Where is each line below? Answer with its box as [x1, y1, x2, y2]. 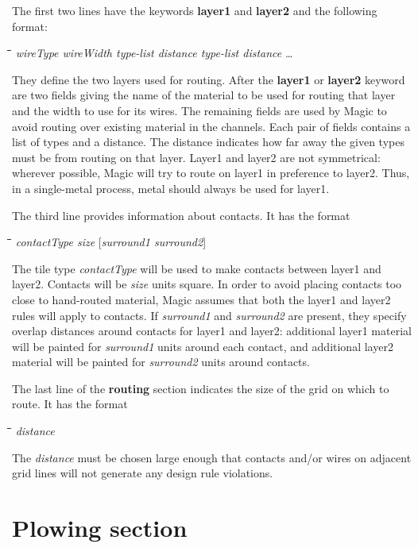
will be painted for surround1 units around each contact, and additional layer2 [12, 338, 393, 354]
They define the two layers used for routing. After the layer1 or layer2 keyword [12, 71, 405, 87]
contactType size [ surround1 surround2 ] [15, 233, 207, 250]
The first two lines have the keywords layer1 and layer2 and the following [12, 2, 377, 18]
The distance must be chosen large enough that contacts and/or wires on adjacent [12, 449, 412, 465]
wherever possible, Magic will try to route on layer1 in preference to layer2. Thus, [12, 164, 410, 181]
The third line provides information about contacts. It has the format [12, 206, 350, 223]
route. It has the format [12, 396, 128, 412]
